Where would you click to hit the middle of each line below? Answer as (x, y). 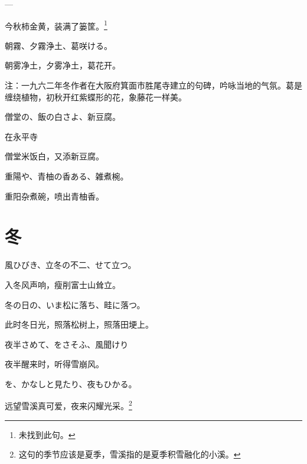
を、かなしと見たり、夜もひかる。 (71, 383)
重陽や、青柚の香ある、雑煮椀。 (67, 176)
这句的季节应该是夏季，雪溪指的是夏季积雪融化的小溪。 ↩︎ (130, 454)
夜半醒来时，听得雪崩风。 (54, 364)
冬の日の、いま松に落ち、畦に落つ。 (75, 304)
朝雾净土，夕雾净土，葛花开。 (63, 65)
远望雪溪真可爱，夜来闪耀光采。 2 (68, 405)
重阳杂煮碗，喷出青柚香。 (54, 196)
